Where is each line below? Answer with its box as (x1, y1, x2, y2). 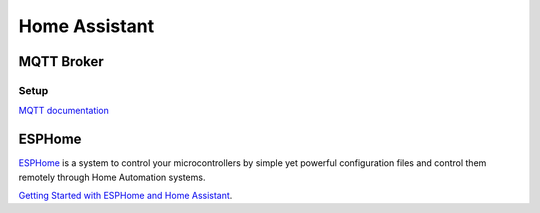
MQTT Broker (18, 53, 104, 70)
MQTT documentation (18, 105, 110, 117)
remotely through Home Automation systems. (18, 171, 206, 183)
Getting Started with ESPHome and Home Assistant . (18, 190, 233, 201)
